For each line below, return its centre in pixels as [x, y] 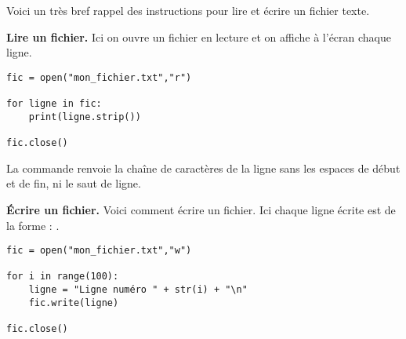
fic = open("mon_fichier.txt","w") [99, 251]
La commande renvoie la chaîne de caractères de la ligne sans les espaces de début [203, 168]
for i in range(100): [63, 277]
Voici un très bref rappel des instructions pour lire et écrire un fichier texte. [188, 10]
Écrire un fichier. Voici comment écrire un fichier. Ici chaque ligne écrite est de [201, 209]
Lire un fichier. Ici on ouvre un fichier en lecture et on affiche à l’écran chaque [199, 36]
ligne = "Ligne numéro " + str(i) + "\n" [138, 290]
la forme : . [33, 225]
